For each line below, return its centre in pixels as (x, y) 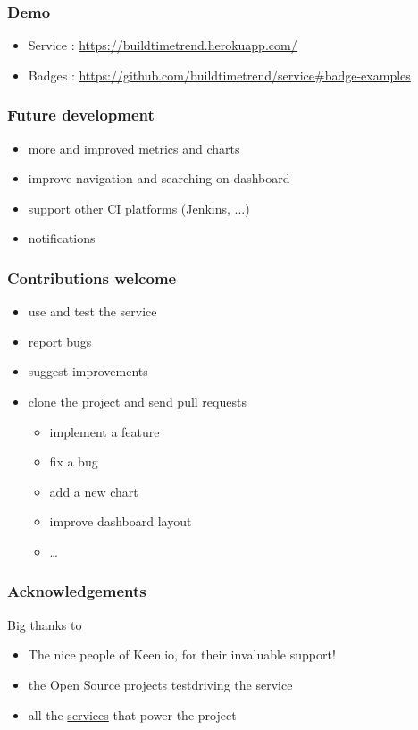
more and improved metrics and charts (134, 148)
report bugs (60, 341)
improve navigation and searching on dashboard (159, 178)
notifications (62, 238)
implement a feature (104, 431)
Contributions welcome (92, 277)
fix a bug (74, 461)
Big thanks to (45, 624)
